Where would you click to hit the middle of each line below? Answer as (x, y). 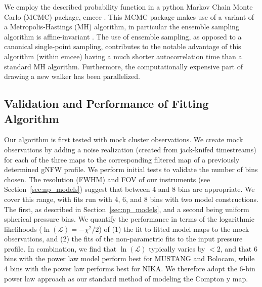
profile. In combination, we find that (60, 248)
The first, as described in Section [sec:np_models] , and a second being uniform (127, 209)
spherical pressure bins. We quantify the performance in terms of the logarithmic (129, 219)
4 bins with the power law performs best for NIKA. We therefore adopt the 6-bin (130, 269)
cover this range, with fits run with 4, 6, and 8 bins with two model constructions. (131, 199)
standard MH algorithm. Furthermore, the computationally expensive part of (123, 66)
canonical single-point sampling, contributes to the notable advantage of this (123, 46)
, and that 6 (239, 248)
